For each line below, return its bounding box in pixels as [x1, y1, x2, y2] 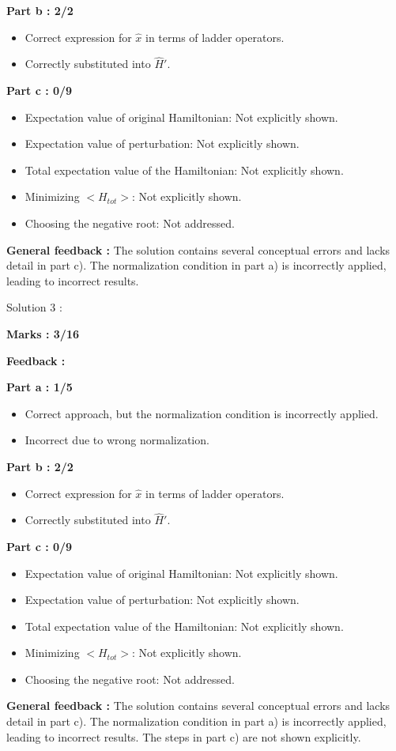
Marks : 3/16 [6, 325, 79, 342]
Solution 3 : [6, 299, 62, 315]
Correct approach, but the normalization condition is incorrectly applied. [25, 405, 379, 421]
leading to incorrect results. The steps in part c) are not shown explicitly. [6, 728, 361, 745]
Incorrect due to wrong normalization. [25, 432, 209, 448]
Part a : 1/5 [6, 379, 73, 395]
